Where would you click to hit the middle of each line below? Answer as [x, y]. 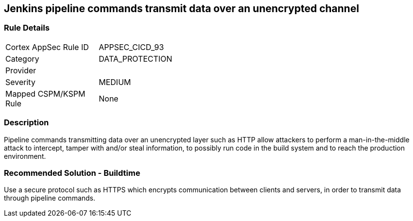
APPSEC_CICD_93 [131, 47]
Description [26, 123]
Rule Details [27, 28]
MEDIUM [115, 82]
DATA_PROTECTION [135, 59]
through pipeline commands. [50, 198]
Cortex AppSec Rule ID [47, 47]
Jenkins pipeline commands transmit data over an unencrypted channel [182, 8]
